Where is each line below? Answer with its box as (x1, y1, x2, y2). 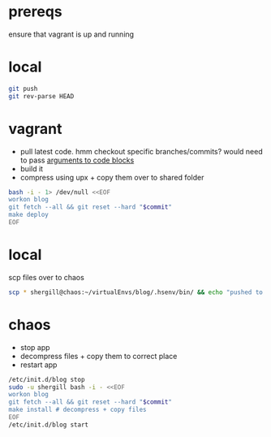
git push (8, 84, 38, 93)
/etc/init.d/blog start (8, 421, 89, 429)
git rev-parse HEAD (8, 92, 75, 100)
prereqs (8, 2, 62, 21)
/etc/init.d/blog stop (8, 375, 85, 383)
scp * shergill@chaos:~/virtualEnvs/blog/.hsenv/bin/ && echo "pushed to (8, 288, 264, 296)
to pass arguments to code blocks (19, 155, 135, 165)
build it (19, 163, 43, 173)
